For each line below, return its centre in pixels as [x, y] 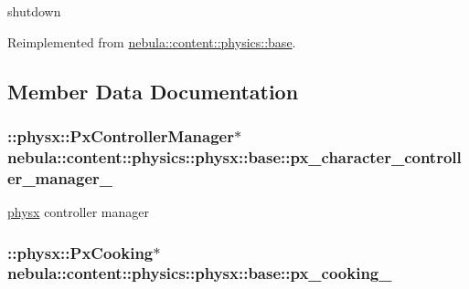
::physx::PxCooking [80, 252]
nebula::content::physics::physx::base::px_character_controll [234, 156]
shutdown [34, 11]
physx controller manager [78, 212]
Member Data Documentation [153, 91]
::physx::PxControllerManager [121, 135]
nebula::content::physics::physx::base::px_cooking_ [200, 273]
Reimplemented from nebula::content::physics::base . [152, 41]
